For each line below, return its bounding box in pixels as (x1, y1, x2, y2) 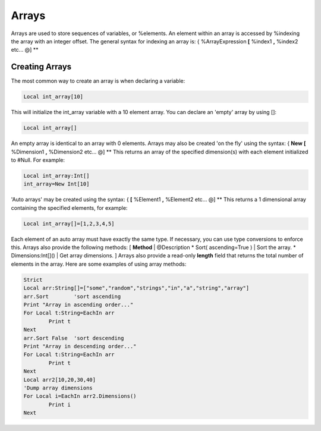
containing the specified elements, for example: (11, 204, 128, 211)
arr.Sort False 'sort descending (23, 335, 124, 341)
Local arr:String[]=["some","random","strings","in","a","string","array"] (23, 285, 250, 291)
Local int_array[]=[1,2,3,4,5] (23, 220, 115, 227)
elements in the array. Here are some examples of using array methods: (11, 260, 187, 268)
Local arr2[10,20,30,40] (23, 376, 96, 383)
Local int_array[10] (23, 93, 83, 100)
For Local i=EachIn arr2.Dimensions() (23, 393, 137, 399)
